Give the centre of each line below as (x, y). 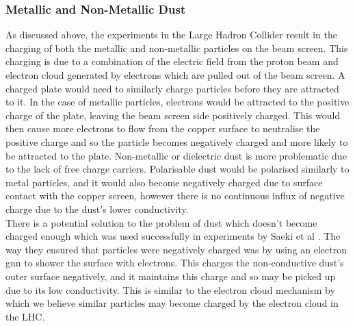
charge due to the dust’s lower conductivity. (97, 209)
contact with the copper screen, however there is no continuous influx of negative (175, 196)
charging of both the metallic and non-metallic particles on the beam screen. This (177, 48)
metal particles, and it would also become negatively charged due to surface (164, 182)
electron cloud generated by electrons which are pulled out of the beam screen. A (175, 75)
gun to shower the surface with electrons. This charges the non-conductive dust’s (175, 263)
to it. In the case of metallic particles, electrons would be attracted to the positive (177, 102)
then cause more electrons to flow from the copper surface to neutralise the (163, 128)
